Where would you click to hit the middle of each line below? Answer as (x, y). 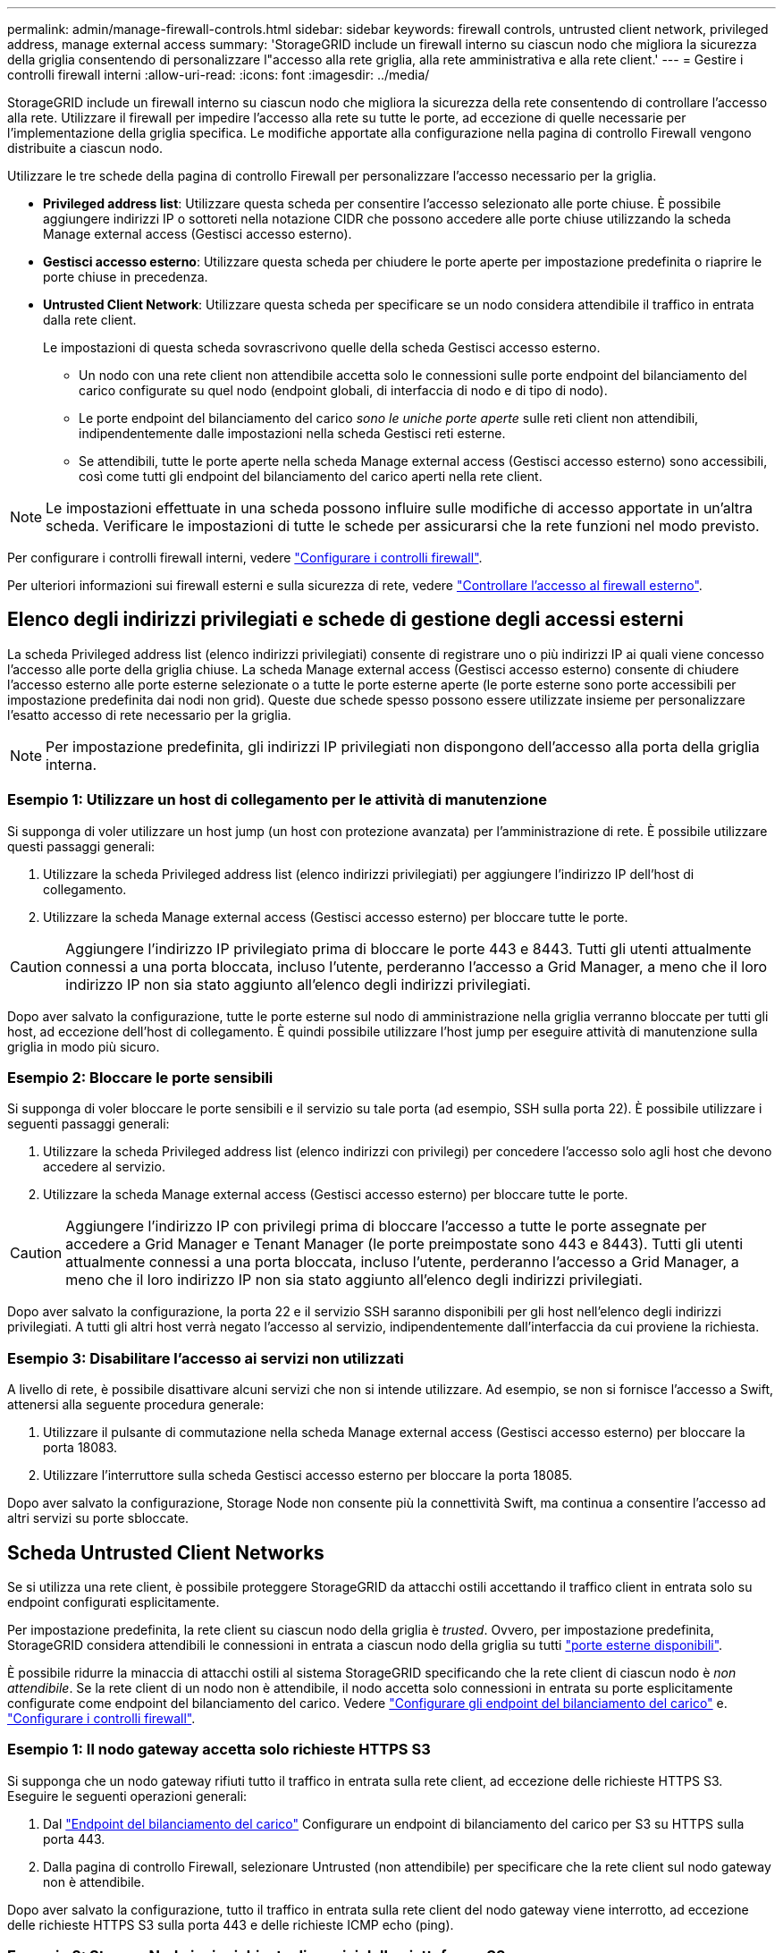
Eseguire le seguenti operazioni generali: (127, 1796)
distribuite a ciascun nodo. (85, 148)
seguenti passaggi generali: (88, 1124)
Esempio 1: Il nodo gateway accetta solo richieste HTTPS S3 (219, 1750)
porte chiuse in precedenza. (126, 277)
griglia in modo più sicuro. (84, 1046)
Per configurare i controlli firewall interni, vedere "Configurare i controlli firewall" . (245, 558)
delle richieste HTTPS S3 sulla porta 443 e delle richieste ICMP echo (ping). (231, 1924)
